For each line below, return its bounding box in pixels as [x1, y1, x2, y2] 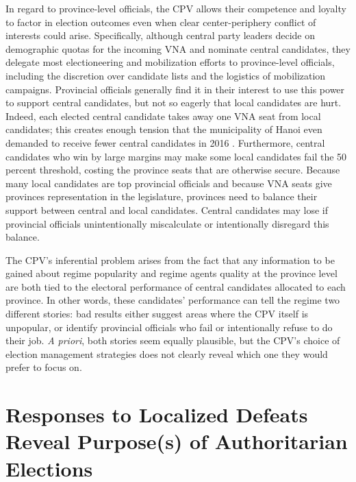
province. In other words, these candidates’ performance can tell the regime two [5, 293, 340, 307]
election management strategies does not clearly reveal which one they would [5, 346, 328, 361]
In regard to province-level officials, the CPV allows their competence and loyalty [5, 1, 346, 15]
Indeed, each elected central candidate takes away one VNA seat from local [5, 108, 321, 123]
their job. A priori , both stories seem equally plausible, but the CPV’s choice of [5, 333, 340, 348]
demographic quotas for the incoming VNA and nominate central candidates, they [5, 41, 351, 56]
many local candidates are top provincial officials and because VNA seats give [5, 176, 332, 190]
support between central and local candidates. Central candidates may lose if [5, 202, 328, 217]
